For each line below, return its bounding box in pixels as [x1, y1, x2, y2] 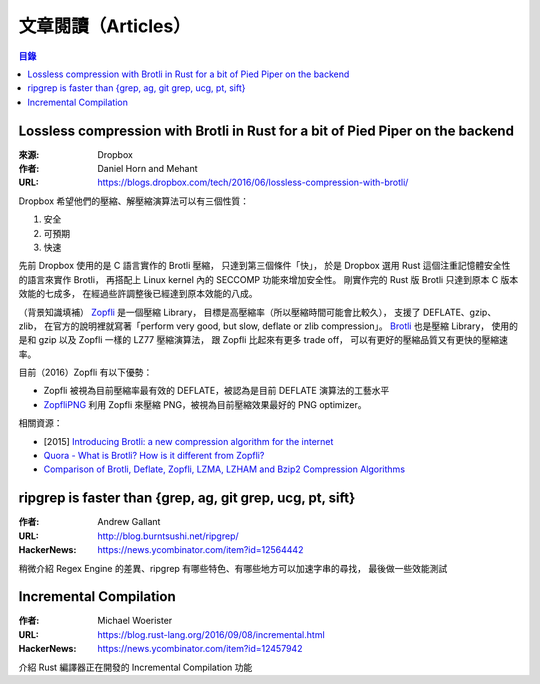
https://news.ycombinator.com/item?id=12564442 [97, 544, 304, 556]
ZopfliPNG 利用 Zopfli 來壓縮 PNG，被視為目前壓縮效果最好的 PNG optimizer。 [43, 398, 367, 410]
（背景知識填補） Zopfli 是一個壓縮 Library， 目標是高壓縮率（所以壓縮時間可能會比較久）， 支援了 [18, 306, 421, 318]
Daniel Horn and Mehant [97, 163, 199, 175]
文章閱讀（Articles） [18, 15, 192, 37]
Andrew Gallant [97, 516, 161, 528]
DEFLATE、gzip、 [422, 306, 497, 318]
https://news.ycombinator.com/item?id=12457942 [97, 643, 303, 655]
